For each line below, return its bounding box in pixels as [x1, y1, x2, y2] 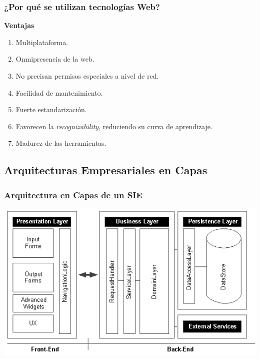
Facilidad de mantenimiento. [15, 87, 103, 98]
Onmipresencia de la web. [15, 54, 94, 64]
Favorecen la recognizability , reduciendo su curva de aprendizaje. [15, 121, 212, 131]
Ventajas [4, 20, 34, 31]
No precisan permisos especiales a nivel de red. [15, 71, 159, 81]
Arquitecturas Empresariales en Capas [4, 162, 207, 178]
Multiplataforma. [15, 37, 68, 47]
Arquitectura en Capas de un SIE [4, 188, 142, 201]
